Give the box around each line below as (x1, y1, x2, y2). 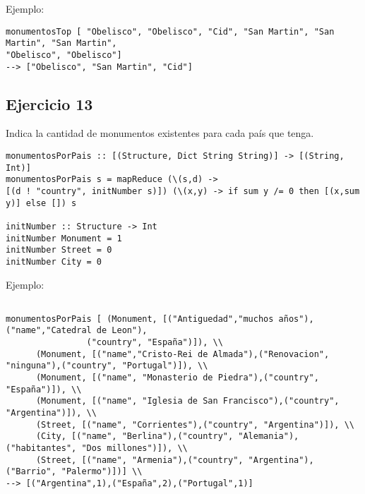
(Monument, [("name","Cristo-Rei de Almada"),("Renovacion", (35, 349, 330, 359)
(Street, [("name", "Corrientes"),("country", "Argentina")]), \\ (35, 419, 354, 430)
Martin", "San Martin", (6, 38, 117, 49)
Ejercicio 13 (6, 92, 93, 114)
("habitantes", (6, 443, 77, 454)
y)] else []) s (6, 198, 77, 208)
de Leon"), (96, 325, 148, 336)
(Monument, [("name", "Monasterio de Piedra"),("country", (35, 373, 319, 383)
